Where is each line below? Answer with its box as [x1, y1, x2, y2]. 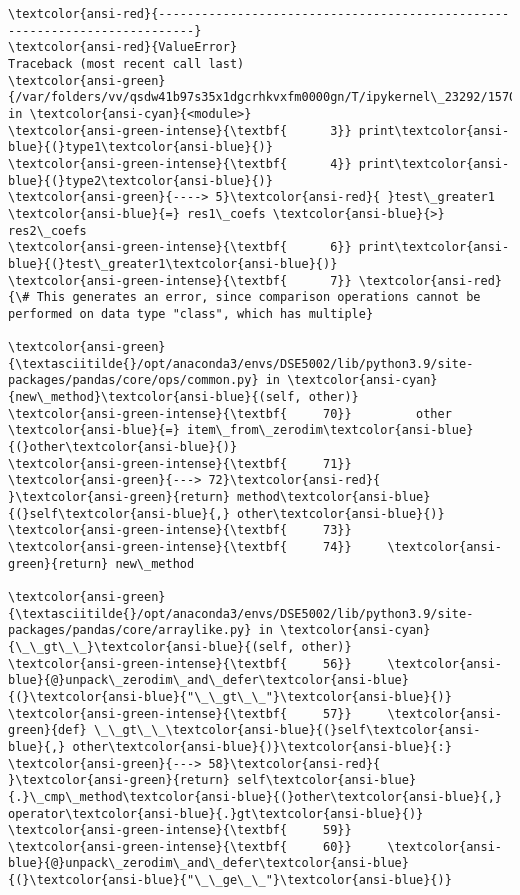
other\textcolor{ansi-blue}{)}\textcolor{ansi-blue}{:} [72, 739, 452, 754]
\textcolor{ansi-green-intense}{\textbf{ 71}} [8, 456, 352, 471]
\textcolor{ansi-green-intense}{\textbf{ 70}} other [8, 406, 452, 421]
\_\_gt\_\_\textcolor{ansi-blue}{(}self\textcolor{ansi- [93, 723, 481, 738]
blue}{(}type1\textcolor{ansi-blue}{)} [8, 140, 273, 155]
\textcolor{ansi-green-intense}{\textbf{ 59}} [8, 823, 352, 838]
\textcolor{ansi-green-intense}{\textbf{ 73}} [8, 523, 352, 538]
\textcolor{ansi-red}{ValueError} [8, 40, 238, 55]
